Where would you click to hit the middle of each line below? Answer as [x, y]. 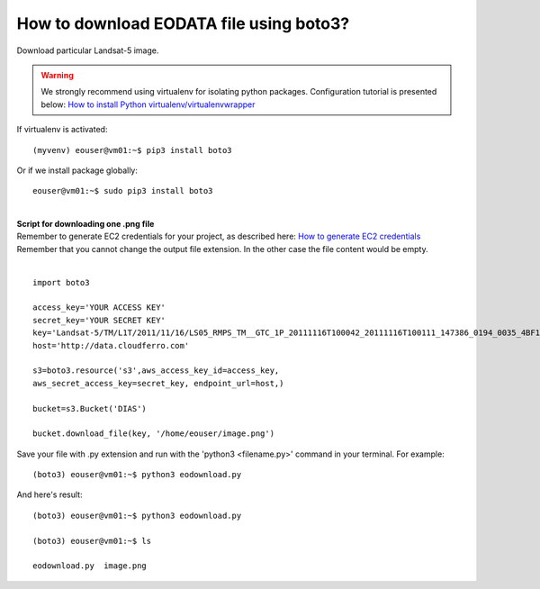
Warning [57, 75]
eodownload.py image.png [90, 566]
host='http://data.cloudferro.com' [111, 345]
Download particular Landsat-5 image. [88, 50]
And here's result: [49, 494]
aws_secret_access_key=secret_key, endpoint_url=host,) [158, 383]
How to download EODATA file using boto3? [183, 23]
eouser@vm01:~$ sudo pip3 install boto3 [123, 191]
